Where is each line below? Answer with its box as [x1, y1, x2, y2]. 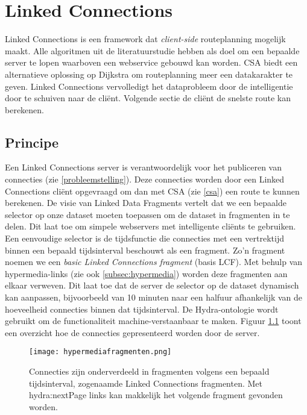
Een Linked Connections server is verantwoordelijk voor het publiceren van [5, 161, 282, 173]
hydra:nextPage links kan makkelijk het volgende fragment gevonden [29, 388, 283, 401]
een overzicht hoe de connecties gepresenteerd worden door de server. [5, 326, 260, 339]
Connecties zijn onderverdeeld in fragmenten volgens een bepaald [29, 365, 270, 378]
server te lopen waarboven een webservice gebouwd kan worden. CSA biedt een [5, 56, 298, 69]
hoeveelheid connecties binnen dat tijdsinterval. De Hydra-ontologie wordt [5, 302, 279, 315]
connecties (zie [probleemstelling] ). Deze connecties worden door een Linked [5, 173, 285, 186]
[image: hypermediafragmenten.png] [29, 348, 172, 357]
